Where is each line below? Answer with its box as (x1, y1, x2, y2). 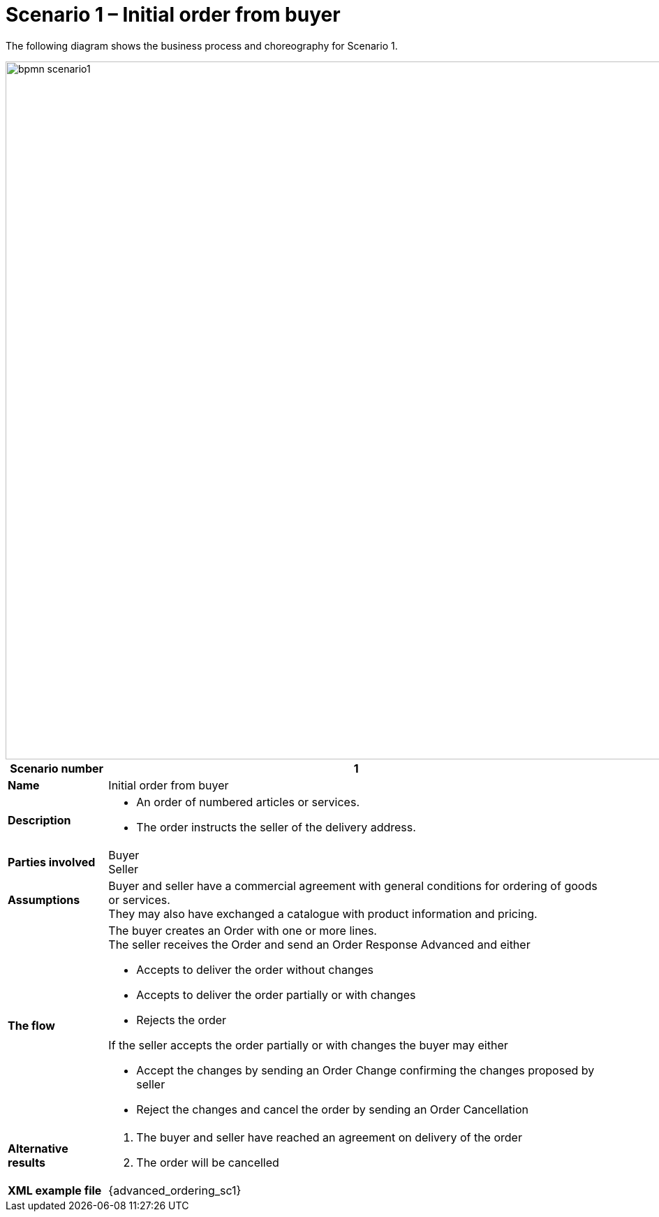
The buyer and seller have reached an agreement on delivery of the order (136, 1130, 522, 1144)
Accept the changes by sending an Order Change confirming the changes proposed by (136, 1063, 595, 1077)
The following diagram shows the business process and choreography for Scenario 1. (6, 39, 398, 52)
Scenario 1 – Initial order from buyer (6, 3, 341, 27)
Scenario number (10, 761, 104, 775)
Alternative (8, 1141, 68, 1156)
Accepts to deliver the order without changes (136, 962, 373, 977)
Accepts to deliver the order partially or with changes (136, 987, 416, 1002)
